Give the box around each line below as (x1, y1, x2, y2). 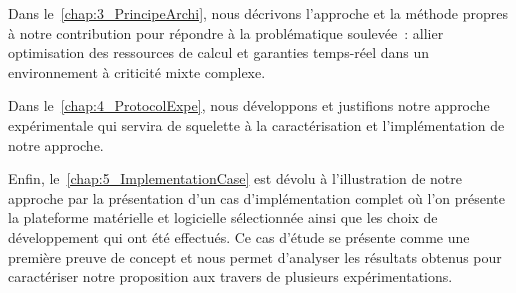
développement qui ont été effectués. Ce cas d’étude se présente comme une (8, 226, 470, 247)
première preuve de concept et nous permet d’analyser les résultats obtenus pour (8, 246, 502, 267)
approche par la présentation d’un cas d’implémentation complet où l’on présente (8, 187, 506, 208)
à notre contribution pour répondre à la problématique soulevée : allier (8, 22, 444, 43)
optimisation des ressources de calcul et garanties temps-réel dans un (8, 42, 430, 63)
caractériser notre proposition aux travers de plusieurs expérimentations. (8, 266, 453, 287)
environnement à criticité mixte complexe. (8, 61, 266, 82)
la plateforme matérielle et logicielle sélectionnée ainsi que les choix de (8, 207, 438, 228)
